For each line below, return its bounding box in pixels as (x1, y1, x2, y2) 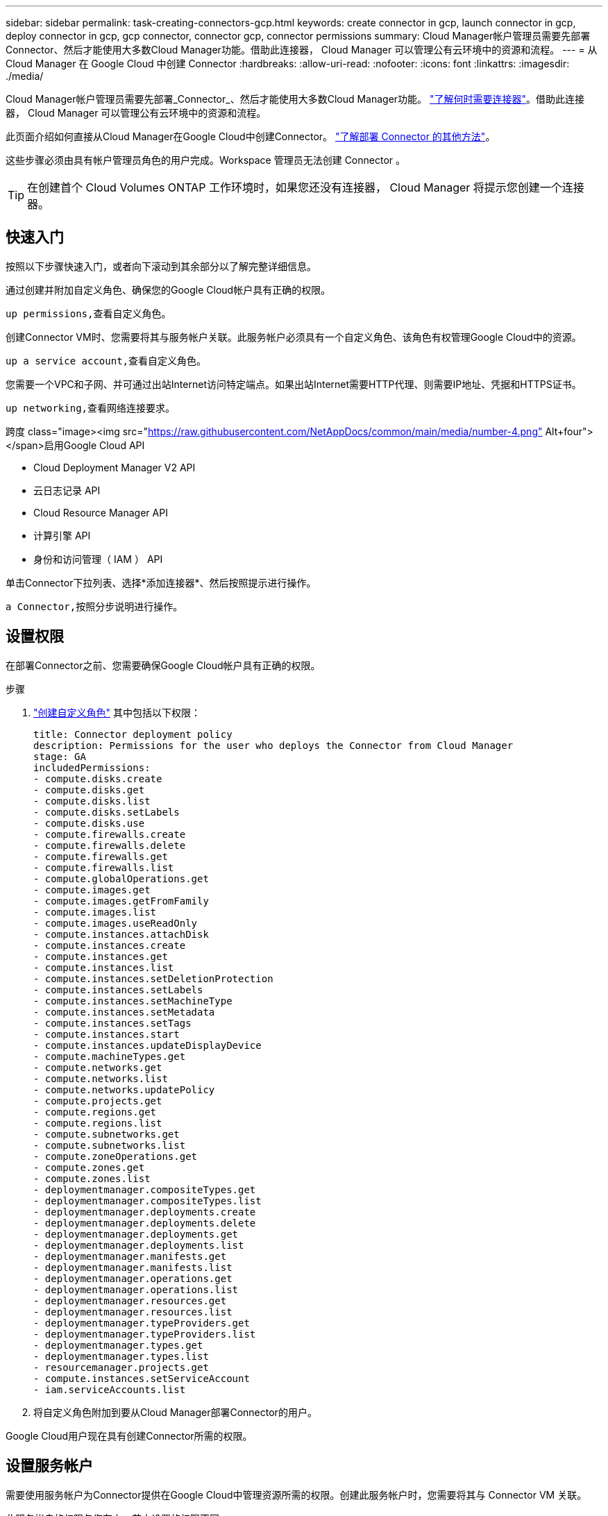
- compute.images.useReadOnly (33, 917, 198, 929)
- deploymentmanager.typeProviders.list (33, 1328, 256, 1340)
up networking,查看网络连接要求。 (6, 402, 176, 414)
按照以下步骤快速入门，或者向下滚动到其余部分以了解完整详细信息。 (6, 260, 316, 272)
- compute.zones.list (33, 1172, 151, 1184)
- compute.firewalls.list (33, 861, 174, 873)
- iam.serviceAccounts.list (33, 1383, 186, 1395)
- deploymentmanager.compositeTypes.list (33, 1195, 262, 1206)
